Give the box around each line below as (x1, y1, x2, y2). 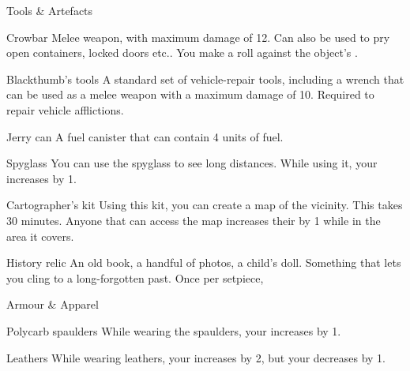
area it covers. (6, 227, 74, 244)
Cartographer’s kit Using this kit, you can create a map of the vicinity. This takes (6, 197, 403, 213)
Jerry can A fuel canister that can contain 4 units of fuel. (6, 128, 284, 144)
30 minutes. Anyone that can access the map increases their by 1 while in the (6, 212, 381, 228)
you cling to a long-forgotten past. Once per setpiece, (6, 269, 264, 286)
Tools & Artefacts (6, 2, 93, 18)
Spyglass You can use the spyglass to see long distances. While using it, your (6, 155, 378, 171)
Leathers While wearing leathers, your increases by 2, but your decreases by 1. (6, 349, 386, 365)
